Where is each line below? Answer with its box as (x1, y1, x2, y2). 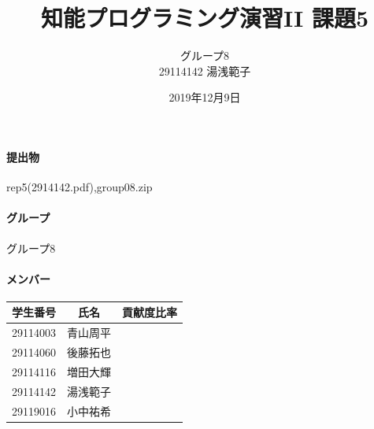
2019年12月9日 (168, 89, 241, 105)
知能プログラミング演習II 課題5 (40, 2, 369, 34)
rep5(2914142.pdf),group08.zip (6, 179, 153, 195)
